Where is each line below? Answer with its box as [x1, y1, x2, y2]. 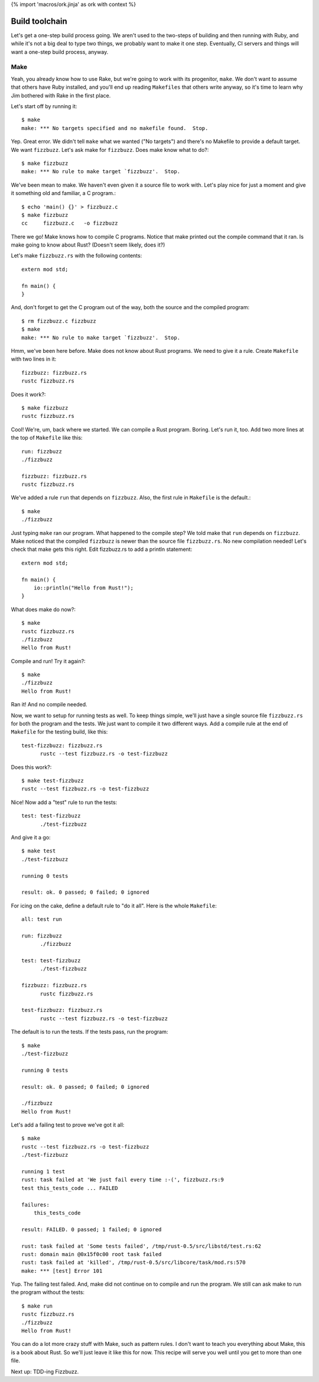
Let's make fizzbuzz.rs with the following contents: [11, 252, 142, 259]
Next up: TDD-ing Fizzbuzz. [11, 1368, 79, 1375]
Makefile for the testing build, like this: [11, 728, 108, 735]
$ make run [21, 1302, 53, 1309]
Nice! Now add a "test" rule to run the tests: [11, 799, 118, 806]
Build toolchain [11, 16, 67, 26]
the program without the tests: [11, 1289, 85, 1296]
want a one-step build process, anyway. [11, 48, 109, 56]
